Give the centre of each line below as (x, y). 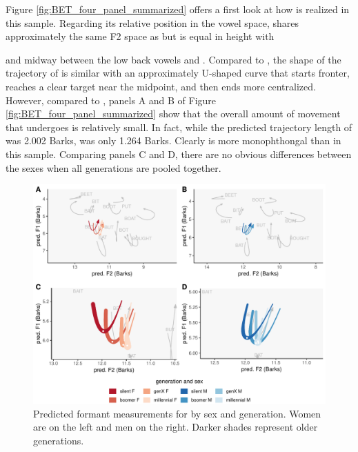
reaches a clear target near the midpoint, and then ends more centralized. (161, 86)
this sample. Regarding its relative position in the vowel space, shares (152, 22)
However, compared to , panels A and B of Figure (111, 100)
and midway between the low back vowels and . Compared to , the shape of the (173, 59)
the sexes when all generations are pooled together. (113, 167)
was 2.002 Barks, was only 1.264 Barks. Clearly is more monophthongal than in (173, 140)
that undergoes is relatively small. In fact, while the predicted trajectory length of (179, 127)
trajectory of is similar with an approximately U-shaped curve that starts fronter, (178, 73)
